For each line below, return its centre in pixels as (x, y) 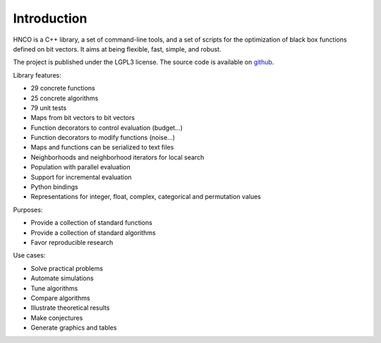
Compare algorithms (61, 298)
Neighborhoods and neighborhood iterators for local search (117, 157)
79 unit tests (49, 108)
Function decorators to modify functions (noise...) (103, 138)
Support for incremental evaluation (81, 177)
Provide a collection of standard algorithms (93, 232)
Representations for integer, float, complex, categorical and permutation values (146, 197)
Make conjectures (57, 318)
